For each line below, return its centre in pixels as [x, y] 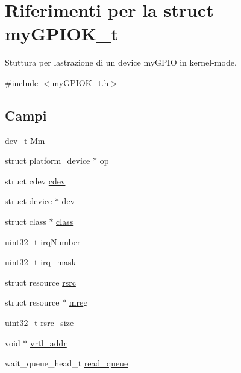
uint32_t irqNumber [43, 241]
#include [22, 82]
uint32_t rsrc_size [39, 323]
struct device [29, 201]
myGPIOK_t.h [80, 82]
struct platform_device [48, 161]
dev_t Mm [25, 140]
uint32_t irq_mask [40, 262]
